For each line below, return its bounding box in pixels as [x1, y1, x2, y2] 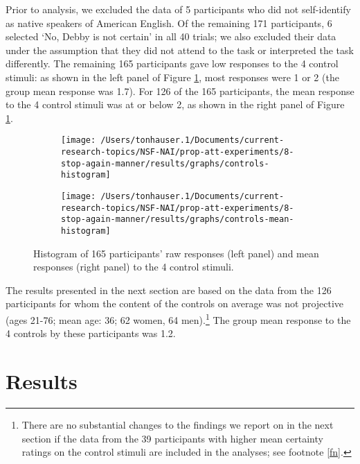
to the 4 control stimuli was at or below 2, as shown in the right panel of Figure [6, 97, 345, 112]
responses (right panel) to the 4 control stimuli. [33, 259, 234, 274]
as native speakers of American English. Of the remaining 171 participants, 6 [6, 15, 332, 30]
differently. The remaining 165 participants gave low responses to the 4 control [6, 56, 339, 71]
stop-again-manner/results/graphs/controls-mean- [61, 214, 294, 225]
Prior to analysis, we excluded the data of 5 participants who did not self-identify [6, 2, 351, 16]
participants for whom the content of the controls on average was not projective [6, 296, 344, 311]
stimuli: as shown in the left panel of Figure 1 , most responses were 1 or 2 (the [6, 69, 339, 84]
